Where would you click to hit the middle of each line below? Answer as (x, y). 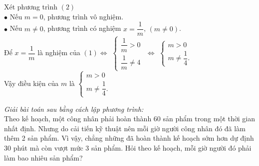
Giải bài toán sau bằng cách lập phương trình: (74, 109)
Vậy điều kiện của (31, 83)
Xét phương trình (31, 6)
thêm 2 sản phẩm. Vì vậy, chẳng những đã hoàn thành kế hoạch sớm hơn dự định (129, 138)
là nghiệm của (59, 52)
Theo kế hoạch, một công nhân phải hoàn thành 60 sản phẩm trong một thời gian (129, 119)
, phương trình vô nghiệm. (83, 16)
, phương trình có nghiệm (82, 28)
